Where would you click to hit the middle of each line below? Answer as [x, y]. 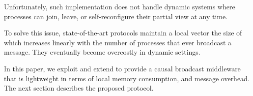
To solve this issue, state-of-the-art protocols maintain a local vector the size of [123, 33]
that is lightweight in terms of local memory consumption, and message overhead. [127, 78]
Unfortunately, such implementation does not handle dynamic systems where [120, 6]
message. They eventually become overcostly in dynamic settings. [102, 52]
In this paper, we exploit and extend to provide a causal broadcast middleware [122, 68]
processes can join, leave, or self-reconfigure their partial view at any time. [116, 16]
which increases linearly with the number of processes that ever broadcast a [118, 42]
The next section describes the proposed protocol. [79, 88]
